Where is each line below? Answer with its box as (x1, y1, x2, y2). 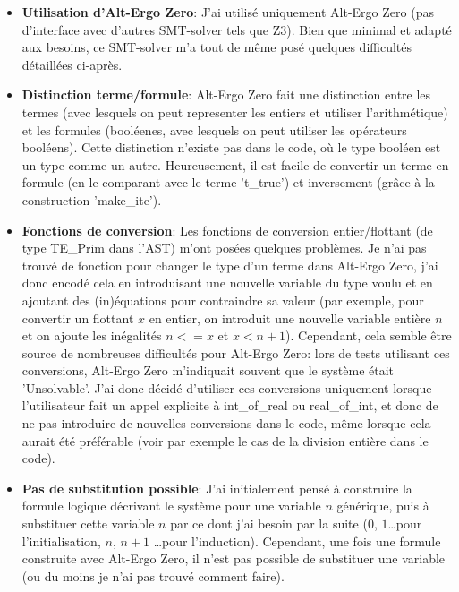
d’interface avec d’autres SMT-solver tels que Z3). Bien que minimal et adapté (21, 20, 452, 39)
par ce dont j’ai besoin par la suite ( (170, 514, 368, 533)
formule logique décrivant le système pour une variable (21, 496, 321, 515)
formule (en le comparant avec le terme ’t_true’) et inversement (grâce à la (21, 173, 435, 192)
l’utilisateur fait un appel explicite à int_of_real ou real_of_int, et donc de (21, 396, 438, 415)
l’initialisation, (21, 531, 101, 550)
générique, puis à (336, 496, 429, 515)
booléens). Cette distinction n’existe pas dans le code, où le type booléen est (21, 138, 441, 157)
